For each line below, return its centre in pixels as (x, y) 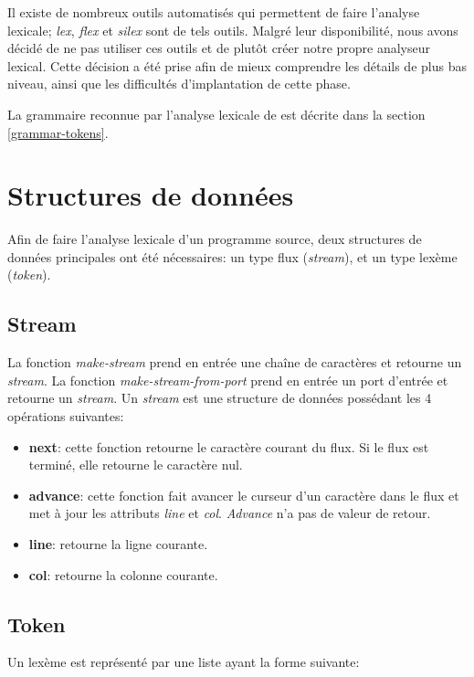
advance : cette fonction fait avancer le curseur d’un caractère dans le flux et (244, 495)
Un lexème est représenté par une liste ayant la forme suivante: (184, 662)
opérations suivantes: (66, 416)
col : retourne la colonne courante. (123, 574)
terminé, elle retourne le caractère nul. (136, 465)
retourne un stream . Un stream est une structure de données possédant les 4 (220, 398)
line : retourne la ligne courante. (118, 544)
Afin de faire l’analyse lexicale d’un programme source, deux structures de (215, 239)
